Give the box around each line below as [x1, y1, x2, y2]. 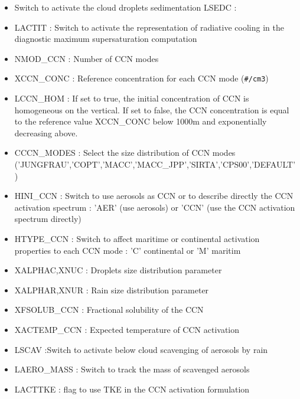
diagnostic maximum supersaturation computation [14, 32, 197, 45]
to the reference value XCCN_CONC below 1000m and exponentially [14, 115, 267, 127]
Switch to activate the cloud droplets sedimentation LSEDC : [14, 1, 237, 13]
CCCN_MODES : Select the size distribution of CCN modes [14, 146, 236, 159]
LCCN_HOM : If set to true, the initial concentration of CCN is [14, 92, 249, 104]
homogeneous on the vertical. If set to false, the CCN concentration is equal [14, 103, 289, 116]
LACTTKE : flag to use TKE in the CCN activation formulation [14, 382, 250, 395]
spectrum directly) [14, 212, 81, 225]
